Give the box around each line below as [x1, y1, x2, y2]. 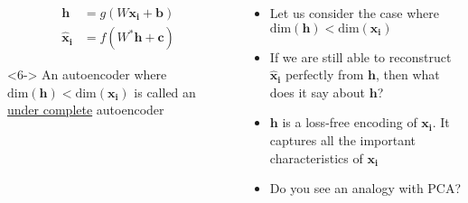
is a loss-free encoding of [282, 113, 417, 132]
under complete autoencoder [7, 100, 164, 119]
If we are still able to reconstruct [269, 47, 452, 66]
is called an [134, 82, 196, 101]
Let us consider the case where [269, 4, 439, 22]
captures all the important [269, 130, 417, 149]
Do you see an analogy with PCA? [269, 179, 462, 198]
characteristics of [269, 148, 363, 167]
